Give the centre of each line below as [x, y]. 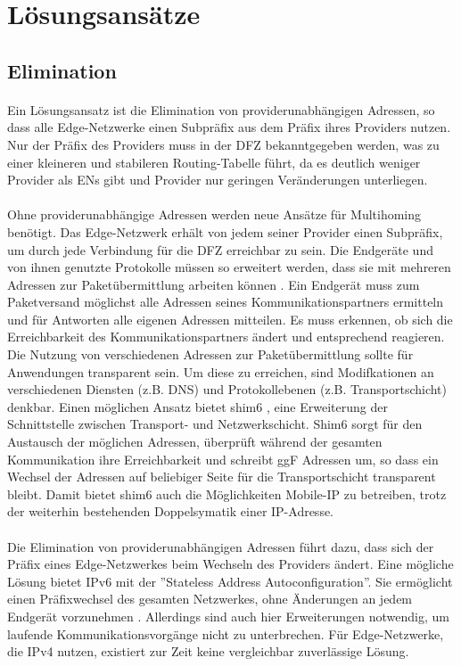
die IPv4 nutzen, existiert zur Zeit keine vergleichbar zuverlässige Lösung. [208, 651]
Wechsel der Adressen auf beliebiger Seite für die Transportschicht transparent [222, 477]
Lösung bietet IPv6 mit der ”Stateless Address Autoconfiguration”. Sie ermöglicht [230, 581]
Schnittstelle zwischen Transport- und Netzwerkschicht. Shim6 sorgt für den [215, 424]
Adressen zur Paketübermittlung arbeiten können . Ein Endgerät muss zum [214, 284]
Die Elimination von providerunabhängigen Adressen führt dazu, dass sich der [221, 546]
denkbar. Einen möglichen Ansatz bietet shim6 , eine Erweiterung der [198, 406]
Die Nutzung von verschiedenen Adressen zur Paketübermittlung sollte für [210, 354]
